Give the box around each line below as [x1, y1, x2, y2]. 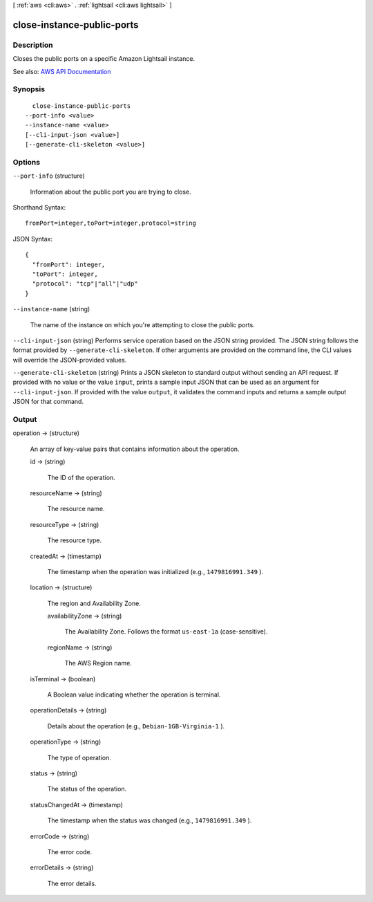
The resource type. [47, 536, 102, 544]
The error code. [47, 847, 93, 856]
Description [12, 40, 53, 50]
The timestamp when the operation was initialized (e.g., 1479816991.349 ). [47, 567, 264, 576]
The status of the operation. [47, 785, 127, 793]
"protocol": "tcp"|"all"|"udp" [32, 280, 138, 288]
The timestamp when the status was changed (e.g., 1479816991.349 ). [47, 816, 252, 825]
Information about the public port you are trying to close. [30, 187, 191, 196]
